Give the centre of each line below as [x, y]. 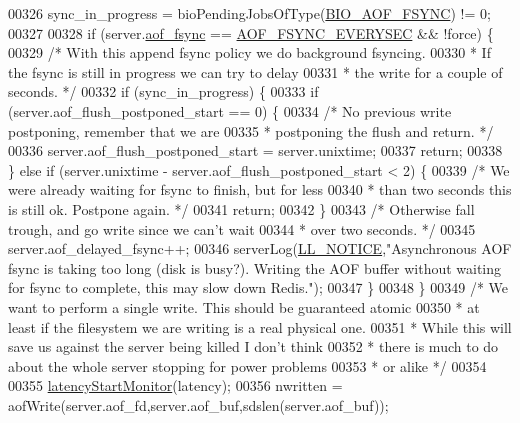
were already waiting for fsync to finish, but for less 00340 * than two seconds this [260, 189]
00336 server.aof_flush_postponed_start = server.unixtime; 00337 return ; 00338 [255, 150]
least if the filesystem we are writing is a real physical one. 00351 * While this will [260, 326]
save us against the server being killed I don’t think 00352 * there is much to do [253, 346]
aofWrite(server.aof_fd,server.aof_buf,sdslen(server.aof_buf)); [198, 404]
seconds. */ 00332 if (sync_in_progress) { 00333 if [163, 91]
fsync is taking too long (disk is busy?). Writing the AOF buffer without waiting [255, 267]
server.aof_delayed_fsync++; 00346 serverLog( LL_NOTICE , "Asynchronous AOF [260, 248]
